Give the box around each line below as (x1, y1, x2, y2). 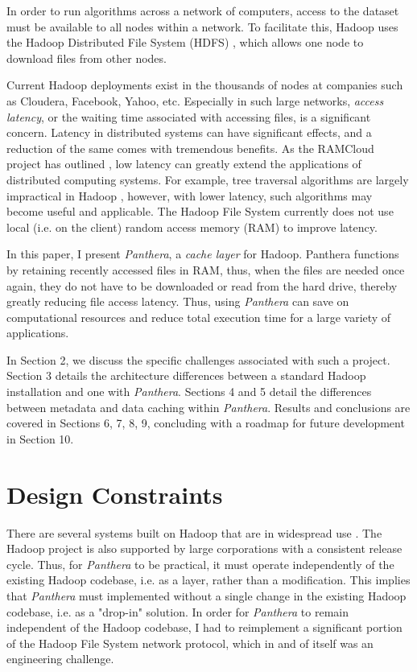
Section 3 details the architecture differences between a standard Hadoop (6, 367, 366, 384)
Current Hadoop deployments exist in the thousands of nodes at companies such (6, 76, 403, 93)
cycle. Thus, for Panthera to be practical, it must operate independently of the (6, 555, 394, 572)
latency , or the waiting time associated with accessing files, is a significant (6, 108, 371, 125)
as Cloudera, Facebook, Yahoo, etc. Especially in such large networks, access (6, 92, 384, 109)
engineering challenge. (6, 650, 114, 667)
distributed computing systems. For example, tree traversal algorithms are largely (6, 171, 409, 188)
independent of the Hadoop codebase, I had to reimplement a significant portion (6, 619, 403, 636)
